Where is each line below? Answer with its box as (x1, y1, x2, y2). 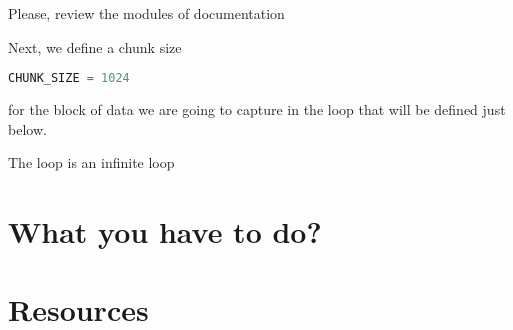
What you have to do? (8, 211, 322, 252)
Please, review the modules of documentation (8, 3, 285, 23)
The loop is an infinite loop (8, 152, 175, 173)
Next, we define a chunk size (8, 36, 182, 57)
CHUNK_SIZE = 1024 (8, 71, 130, 86)
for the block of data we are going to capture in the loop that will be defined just (8, 99, 506, 120)
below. (8, 118, 47, 139)
